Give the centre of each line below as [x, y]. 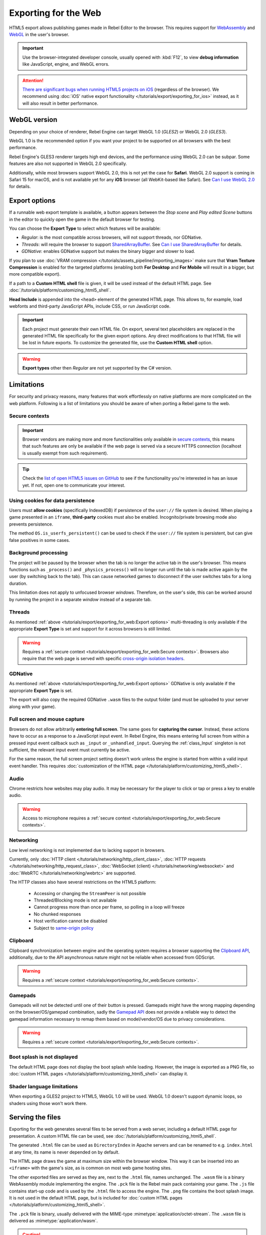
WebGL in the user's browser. [39, 34]
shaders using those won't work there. [48, 1103]
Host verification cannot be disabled [71, 921]
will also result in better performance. [60, 103]
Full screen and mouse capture [47, 719]
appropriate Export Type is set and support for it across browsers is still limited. [90, 629]
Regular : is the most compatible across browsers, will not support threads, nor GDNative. [112, 238]
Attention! [33, 80]
